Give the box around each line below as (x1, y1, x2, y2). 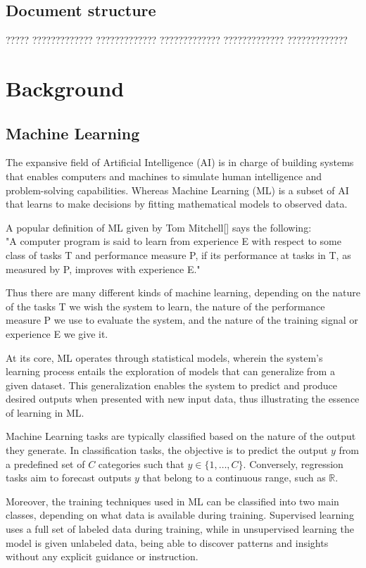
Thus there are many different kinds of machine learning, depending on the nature (6, 285, 360, 300)
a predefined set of (6, 456, 85, 471)
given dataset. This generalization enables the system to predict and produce (6, 377, 338, 392)
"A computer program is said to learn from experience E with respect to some (6, 234, 341, 248)
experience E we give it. (6, 326, 108, 341)
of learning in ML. (6, 405, 84, 419)
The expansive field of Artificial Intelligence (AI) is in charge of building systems (6, 155, 354, 170)
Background (6, 73, 125, 102)
